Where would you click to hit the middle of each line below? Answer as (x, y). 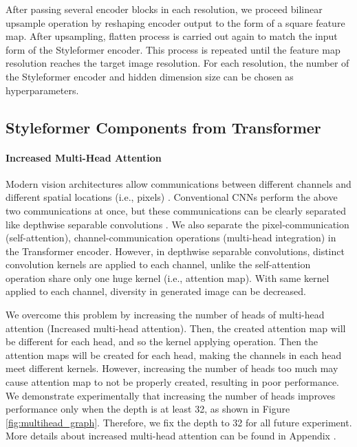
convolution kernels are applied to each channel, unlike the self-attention (158, 264)
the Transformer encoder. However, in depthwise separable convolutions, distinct (175, 251)
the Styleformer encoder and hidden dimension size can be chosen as (150, 76)
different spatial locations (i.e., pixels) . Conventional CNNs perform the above (172, 197)
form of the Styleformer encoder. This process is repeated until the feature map (173, 49)
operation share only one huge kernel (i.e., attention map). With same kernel (167, 277)
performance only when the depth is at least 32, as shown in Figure (148, 409)
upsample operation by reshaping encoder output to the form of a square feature (175, 22)
